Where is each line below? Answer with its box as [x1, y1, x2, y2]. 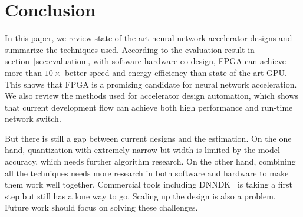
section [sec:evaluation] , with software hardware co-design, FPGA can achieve [5, 55, 286, 67]
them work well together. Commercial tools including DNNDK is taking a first [5, 178, 293, 191]
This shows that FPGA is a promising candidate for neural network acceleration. [5, 78, 297, 90]
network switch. [5, 112, 61, 125]
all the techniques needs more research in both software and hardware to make [5, 166, 289, 179]
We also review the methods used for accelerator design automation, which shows [5, 89, 298, 102]
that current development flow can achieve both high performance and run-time [5, 101, 293, 113]
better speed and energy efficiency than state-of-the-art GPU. [64, 66, 287, 78]
